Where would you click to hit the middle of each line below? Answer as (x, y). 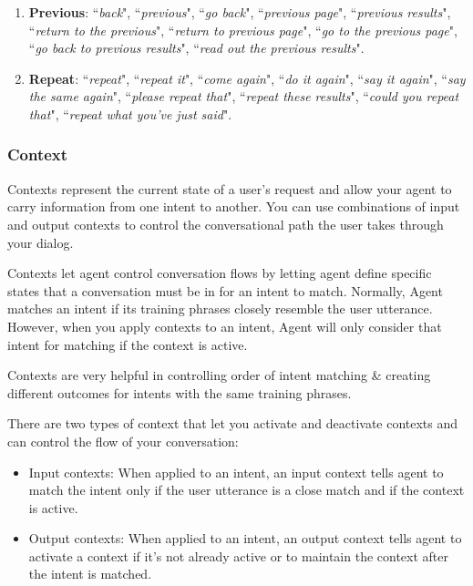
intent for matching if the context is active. (128, 344)
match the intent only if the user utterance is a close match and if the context (247, 490)
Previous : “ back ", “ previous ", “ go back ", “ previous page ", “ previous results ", (240, 12)
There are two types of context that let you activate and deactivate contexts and (233, 423)
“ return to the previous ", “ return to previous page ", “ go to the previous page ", (243, 30)
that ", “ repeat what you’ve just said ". (130, 113)
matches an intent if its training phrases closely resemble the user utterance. (220, 308)
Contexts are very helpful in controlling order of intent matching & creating (219, 375)
